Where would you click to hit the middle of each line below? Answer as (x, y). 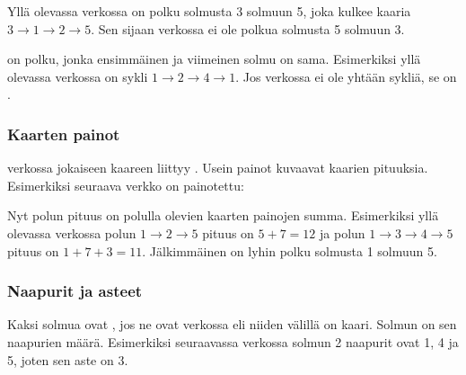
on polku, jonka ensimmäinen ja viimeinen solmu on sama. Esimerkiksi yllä (214, 59)
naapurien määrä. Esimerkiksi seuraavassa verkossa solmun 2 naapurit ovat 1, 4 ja (233, 341)
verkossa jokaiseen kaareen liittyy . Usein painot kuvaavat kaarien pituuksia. (218, 168)
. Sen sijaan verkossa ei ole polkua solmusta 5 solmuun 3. (248, 28)
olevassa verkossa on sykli (78, 76)
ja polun (343, 232)
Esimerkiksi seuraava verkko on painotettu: (126, 185)
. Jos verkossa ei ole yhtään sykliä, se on (346, 76)
